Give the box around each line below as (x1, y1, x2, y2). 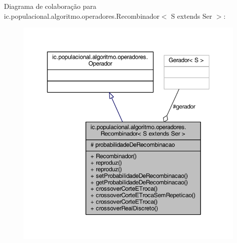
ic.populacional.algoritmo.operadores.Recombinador (4, 10, 160, 21)
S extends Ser (171, 10, 212, 21)
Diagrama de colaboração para (4, 1, 96, 11)
